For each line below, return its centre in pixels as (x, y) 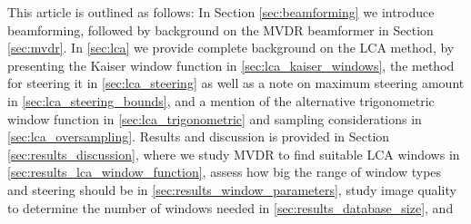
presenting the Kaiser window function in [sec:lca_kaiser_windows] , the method (231, 65)
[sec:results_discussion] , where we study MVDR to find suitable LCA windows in (234, 154)
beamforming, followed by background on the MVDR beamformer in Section (220, 29)
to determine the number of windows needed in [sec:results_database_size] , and (230, 207)
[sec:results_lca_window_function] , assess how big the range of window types (225, 172)
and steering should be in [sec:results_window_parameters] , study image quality (232, 189)
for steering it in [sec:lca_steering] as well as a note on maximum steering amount (236, 83)
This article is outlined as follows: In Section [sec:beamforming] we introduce (221, 12)
